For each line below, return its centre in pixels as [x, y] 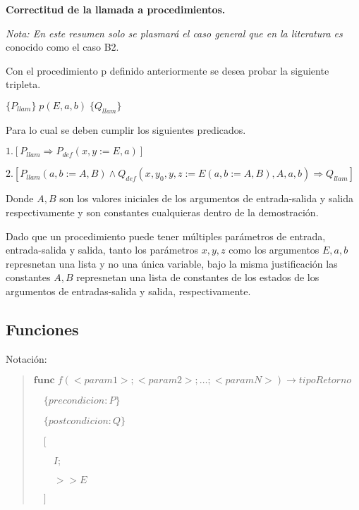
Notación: [26, 358]
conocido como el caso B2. [62, 47]
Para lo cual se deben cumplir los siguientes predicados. [126, 129]
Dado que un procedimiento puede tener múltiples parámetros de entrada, [166, 236]
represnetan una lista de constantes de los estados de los [198, 277]
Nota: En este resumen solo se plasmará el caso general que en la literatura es [174, 33]
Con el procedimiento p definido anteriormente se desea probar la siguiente [168, 70]
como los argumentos [274, 250]
